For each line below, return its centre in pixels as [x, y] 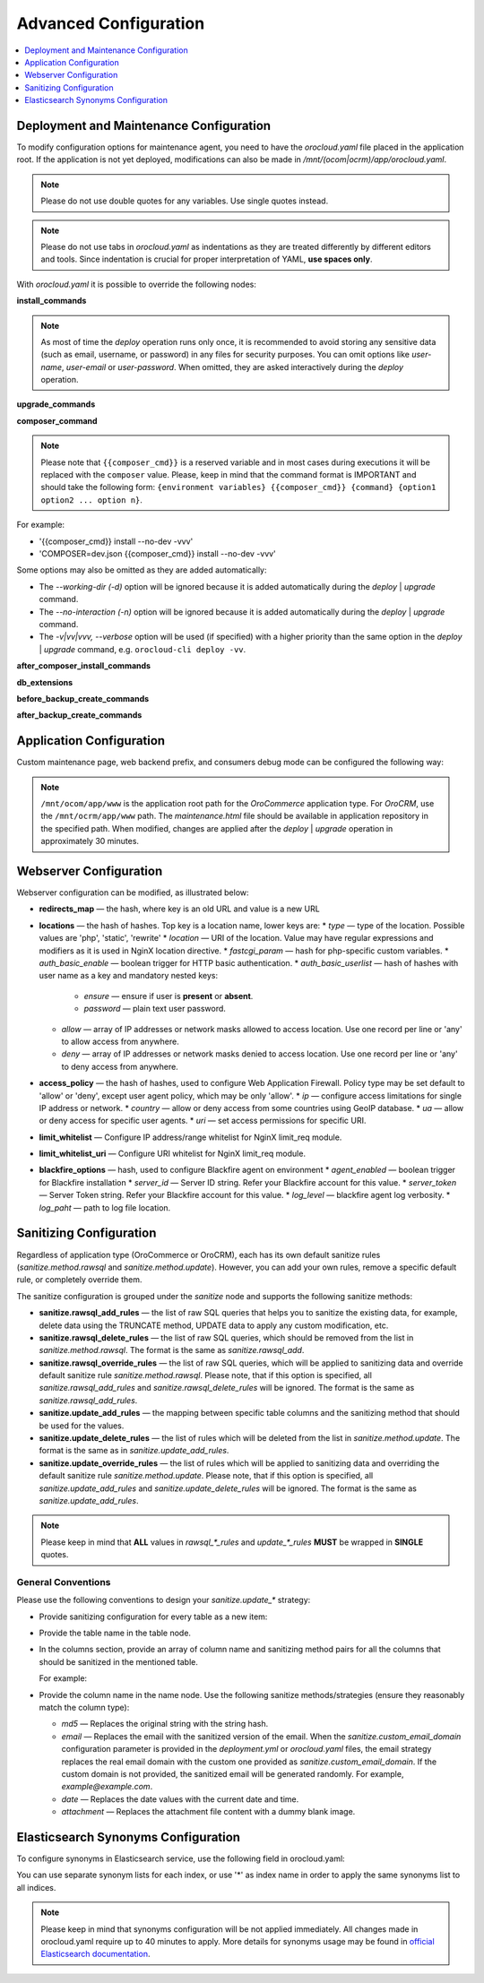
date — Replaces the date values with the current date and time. [180, 1799]
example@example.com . [107, 1787]
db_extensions [45, 682]
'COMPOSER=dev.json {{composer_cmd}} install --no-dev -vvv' [158, 554]
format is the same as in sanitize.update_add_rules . [134, 1451]
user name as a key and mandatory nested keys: [129, 976]
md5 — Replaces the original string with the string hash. [165, 1724]
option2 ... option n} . [92, 500]
